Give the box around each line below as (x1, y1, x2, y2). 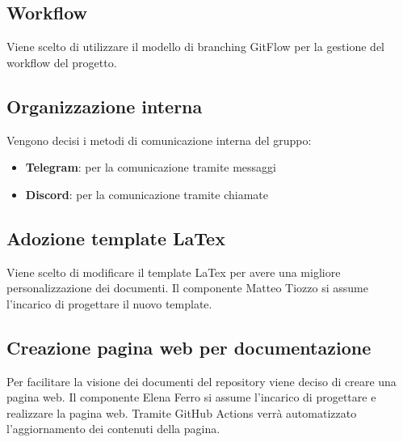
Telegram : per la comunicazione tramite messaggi (25, 159, 277, 176)
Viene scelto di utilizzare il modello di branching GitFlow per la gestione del (6, 38, 385, 55)
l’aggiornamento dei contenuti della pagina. (6, 420, 220, 437)
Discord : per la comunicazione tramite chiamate (25, 185, 268, 202)
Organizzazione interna (6, 93, 203, 118)
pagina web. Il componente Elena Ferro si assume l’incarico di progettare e (6, 389, 376, 406)
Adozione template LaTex (6, 225, 225, 250)
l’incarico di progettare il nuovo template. (6, 295, 212, 312)
